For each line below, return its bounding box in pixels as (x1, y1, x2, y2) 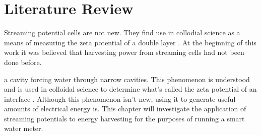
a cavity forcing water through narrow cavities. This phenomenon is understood (4, 74, 250, 84)
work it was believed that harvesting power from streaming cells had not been (4, 47, 244, 57)
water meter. (4, 123, 43, 133)
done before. (4, 56, 42, 67)
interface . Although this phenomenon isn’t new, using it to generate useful (4, 93, 236, 104)
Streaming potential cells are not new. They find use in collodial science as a (4, 27, 240, 38)
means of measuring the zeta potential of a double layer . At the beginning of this (4, 37, 256, 47)
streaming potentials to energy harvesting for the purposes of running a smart (4, 113, 245, 123)
